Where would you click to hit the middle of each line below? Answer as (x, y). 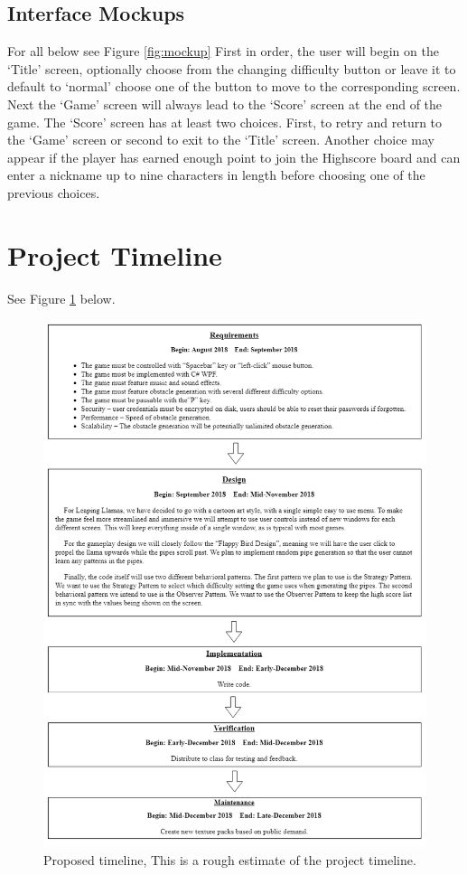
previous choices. (54, 192)
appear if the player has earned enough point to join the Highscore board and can (234, 157)
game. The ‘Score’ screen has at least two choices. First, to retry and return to (225, 122)
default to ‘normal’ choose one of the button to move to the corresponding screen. (234, 86)
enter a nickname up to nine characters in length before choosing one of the (216, 175)
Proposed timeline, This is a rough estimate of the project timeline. (230, 859)
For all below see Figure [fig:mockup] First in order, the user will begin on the (223, 51)
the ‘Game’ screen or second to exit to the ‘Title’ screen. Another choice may (221, 140)
